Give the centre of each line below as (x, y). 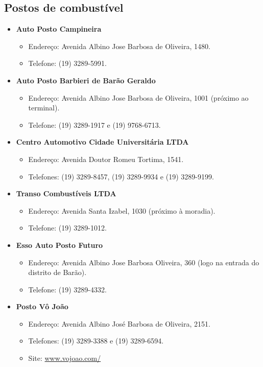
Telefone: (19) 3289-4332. (67, 289)
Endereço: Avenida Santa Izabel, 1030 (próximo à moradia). (122, 210)
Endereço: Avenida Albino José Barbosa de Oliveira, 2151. (119, 323)
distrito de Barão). (57, 272)
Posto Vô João (42, 306)
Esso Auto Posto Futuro (59, 245)
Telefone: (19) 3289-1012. (67, 228)
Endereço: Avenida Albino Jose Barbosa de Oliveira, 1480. (119, 46)
